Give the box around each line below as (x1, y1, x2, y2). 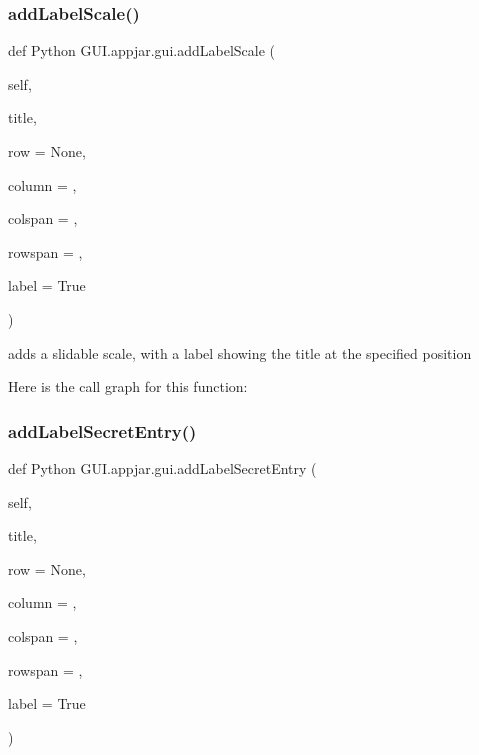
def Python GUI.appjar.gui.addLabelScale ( (8, 40, 275, 61)
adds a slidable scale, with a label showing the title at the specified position (8, 342, 472, 363)
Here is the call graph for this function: (8, 376, 248, 397)
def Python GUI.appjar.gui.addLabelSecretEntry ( (8, 457, 317, 478)
